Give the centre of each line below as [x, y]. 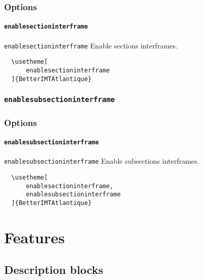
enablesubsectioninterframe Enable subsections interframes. [102, 161]
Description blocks [54, 270]
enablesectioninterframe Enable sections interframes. [91, 45]
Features [35, 237]
